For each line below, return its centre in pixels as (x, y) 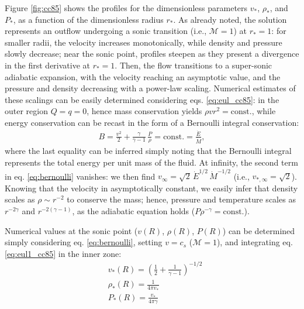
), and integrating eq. (255, 242)
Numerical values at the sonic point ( (71, 230)
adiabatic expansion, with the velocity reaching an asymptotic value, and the (143, 76)
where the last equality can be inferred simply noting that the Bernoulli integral (148, 151)
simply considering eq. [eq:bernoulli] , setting (84, 242)
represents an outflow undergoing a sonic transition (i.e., (106, 31)
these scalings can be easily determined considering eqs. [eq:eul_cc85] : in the (142, 99)
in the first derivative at (47, 65)
